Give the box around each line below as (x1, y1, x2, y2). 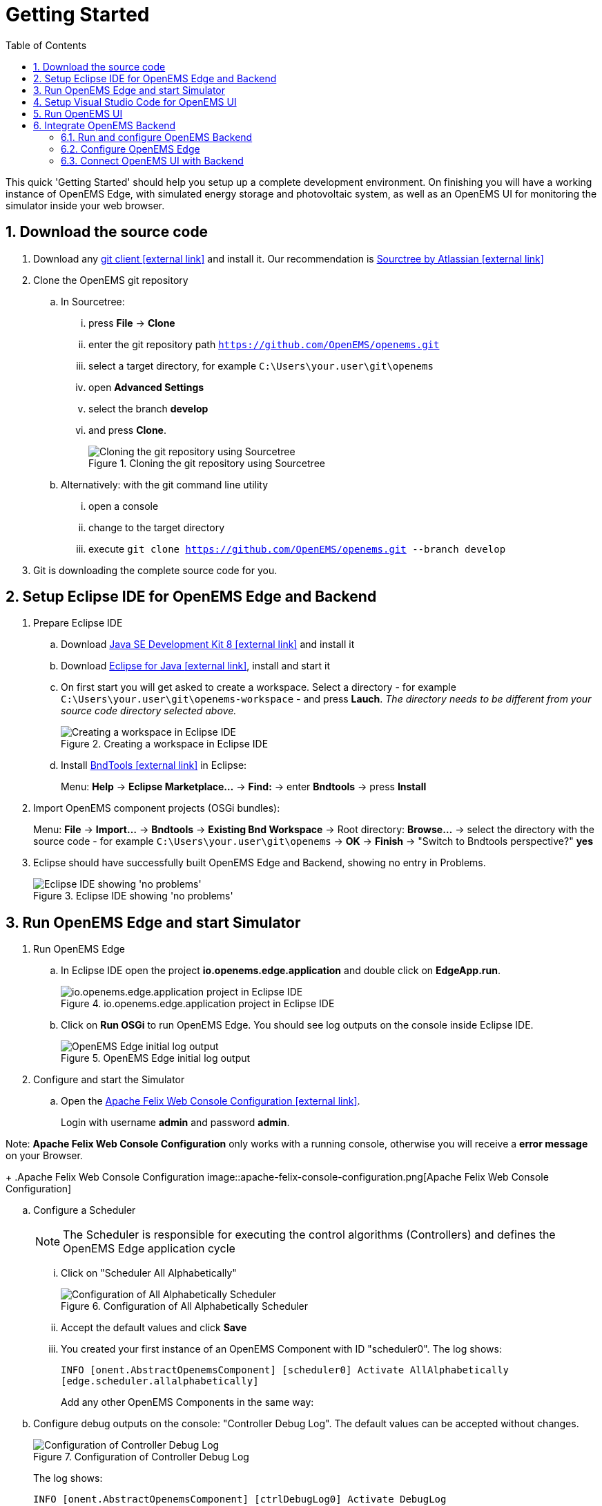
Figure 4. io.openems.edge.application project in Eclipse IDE (61, 998, 335, 1010)
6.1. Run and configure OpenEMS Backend (61, 131, 253, 143)
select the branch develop (88, 402, 208, 414)
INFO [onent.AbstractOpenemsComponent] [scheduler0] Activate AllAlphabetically (61, 1364, 509, 1376)
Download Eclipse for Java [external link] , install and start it (61, 660, 331, 672)
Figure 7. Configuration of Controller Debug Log (33, 1451, 249, 1463)
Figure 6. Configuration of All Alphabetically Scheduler (61, 1300, 308, 1313)
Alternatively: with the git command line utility (61, 478, 269, 490)
